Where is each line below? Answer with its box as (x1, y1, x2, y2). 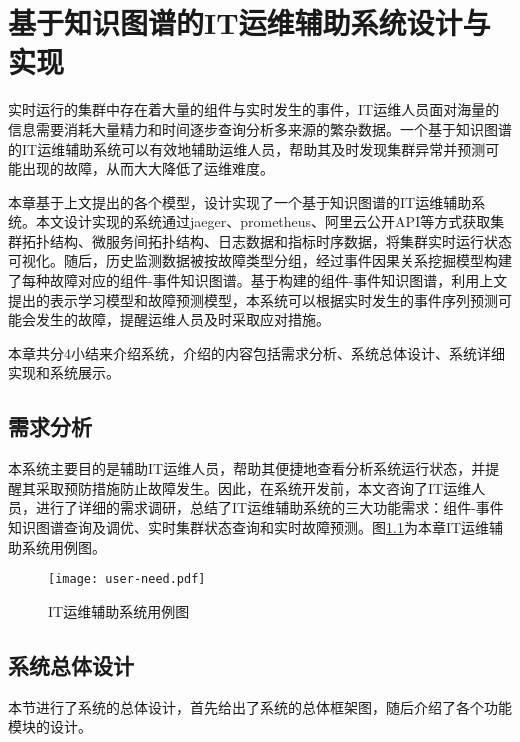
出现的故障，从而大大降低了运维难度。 (21, 158, 274, 179)
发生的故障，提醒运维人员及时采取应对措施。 (35, 309, 330, 330)
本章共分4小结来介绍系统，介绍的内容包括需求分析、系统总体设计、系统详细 (8, 342, 505, 363)
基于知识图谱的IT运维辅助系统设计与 (8, 2, 491, 43)
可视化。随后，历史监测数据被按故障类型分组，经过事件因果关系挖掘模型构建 (8, 250, 512, 271)
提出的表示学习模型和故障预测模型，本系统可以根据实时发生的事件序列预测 (8, 289, 498, 310)
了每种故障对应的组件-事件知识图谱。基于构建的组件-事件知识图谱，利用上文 (8, 270, 508, 291)
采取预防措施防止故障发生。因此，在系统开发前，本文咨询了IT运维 (35, 477, 472, 498)
